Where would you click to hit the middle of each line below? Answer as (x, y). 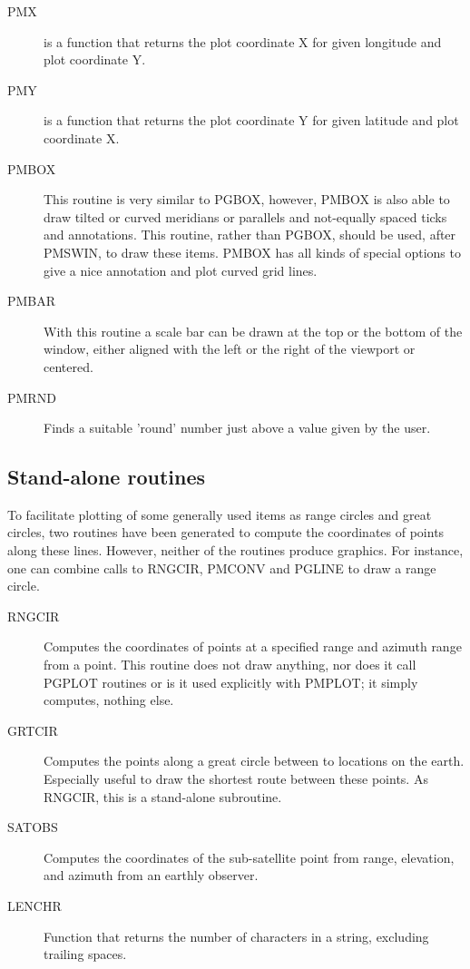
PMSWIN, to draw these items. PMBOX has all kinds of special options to (252, 252)
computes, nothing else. (109, 700)
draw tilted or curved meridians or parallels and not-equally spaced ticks (245, 216)
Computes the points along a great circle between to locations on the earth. (254, 761)
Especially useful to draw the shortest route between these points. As (236, 779)
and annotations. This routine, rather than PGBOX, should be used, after (250, 235)
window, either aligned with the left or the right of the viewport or (230, 349)
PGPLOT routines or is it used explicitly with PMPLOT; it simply (231, 682)
